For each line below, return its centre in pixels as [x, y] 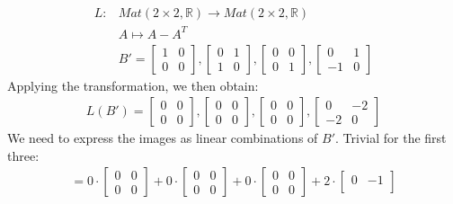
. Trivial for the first [391, 138]
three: [23, 155]
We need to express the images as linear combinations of [163, 138]
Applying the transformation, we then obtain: [133, 85]
